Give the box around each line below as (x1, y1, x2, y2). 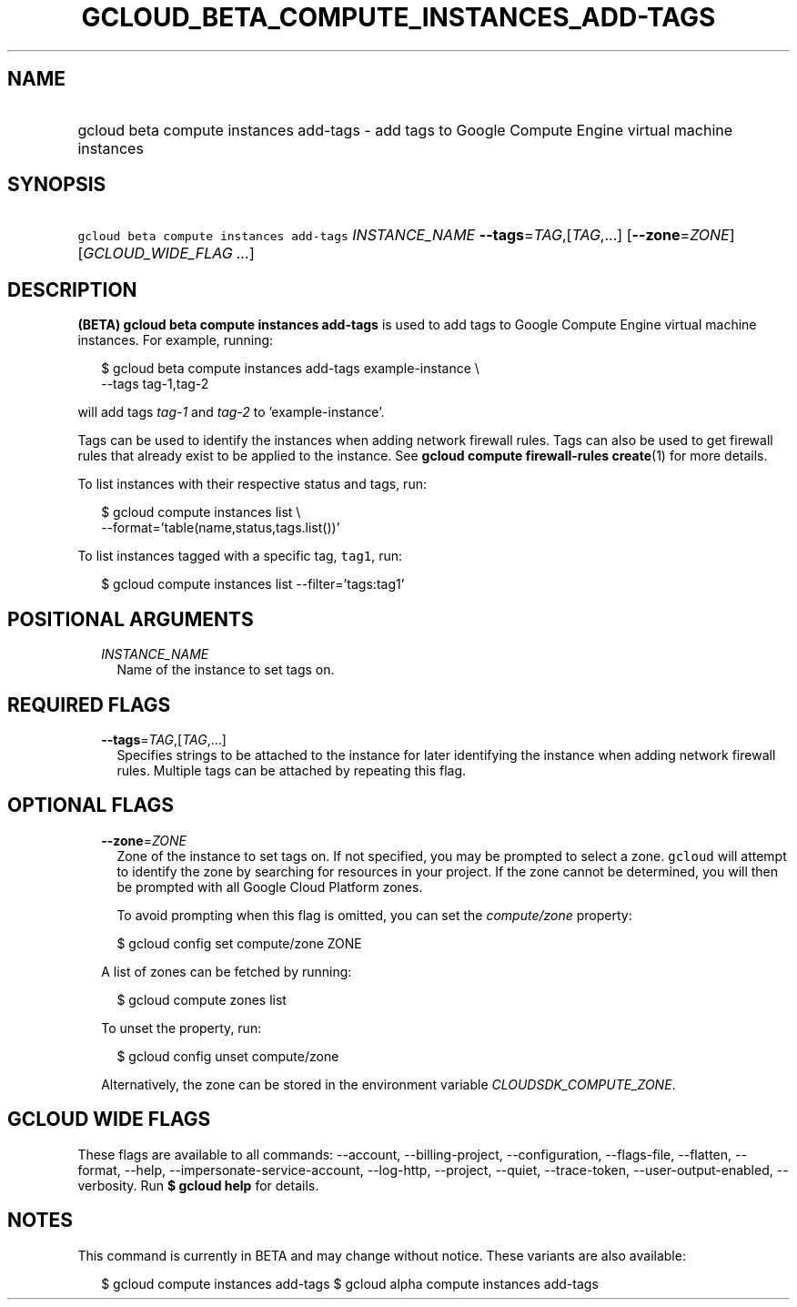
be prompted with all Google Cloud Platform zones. (116, 878, 423, 895)
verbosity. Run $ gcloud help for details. (77, 1177, 319, 1193)
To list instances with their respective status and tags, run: (77, 476, 427, 492)
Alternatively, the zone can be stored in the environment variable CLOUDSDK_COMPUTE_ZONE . (101, 1076, 676, 1092)
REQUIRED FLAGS (7, 693, 171, 716)
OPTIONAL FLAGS (7, 794, 174, 817)
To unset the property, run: (101, 1019, 262, 1036)
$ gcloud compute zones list (116, 991, 287, 1008)
